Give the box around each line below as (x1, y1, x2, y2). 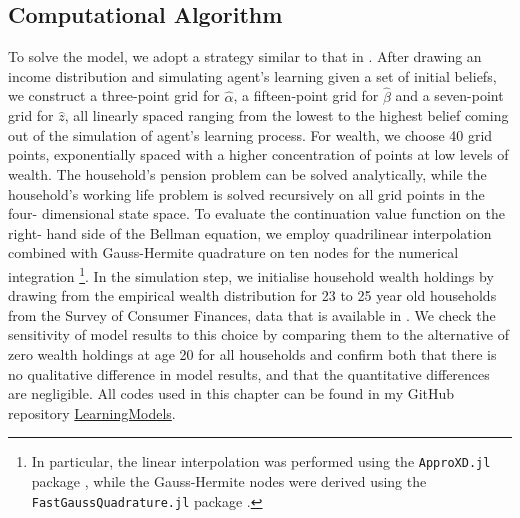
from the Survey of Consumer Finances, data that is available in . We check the (8, 304, 496, 325)
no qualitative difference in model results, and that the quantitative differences (8, 363, 490, 384)
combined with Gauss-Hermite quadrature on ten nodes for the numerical (8, 242, 459, 263)
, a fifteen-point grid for (233, 85, 379, 106)
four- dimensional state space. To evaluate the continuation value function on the (8, 203, 505, 224)
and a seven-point (395, 85, 504, 106)
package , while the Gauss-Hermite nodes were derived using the (31, 471, 427, 492)
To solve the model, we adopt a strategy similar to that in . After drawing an (8, 46, 482, 67)
